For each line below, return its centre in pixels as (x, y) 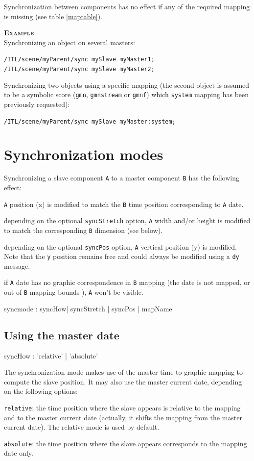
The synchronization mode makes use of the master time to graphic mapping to (124, 372)
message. (17, 266)
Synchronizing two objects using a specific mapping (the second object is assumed (127, 85)
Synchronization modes (84, 154)
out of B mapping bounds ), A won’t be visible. (74, 292)
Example (19, 33)
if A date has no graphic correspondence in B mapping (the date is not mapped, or (127, 282)
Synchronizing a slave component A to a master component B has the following (122, 178)
